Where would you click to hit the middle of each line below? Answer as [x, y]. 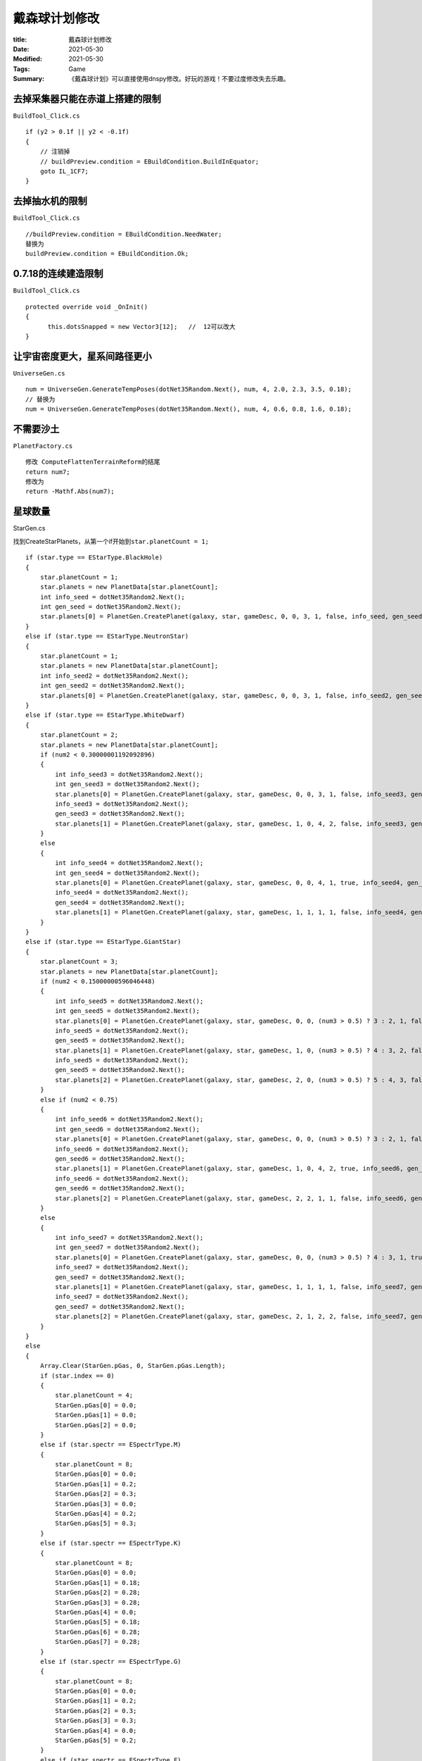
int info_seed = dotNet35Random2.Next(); [113, 597]
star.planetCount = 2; [79, 735]
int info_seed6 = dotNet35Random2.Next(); [129, 1119]
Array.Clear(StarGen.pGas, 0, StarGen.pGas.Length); [133, 1366]
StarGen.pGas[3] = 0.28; [98, 1602]
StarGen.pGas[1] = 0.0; [96, 1415]
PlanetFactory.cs [43, 446]
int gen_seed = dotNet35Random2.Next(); [111, 607]
